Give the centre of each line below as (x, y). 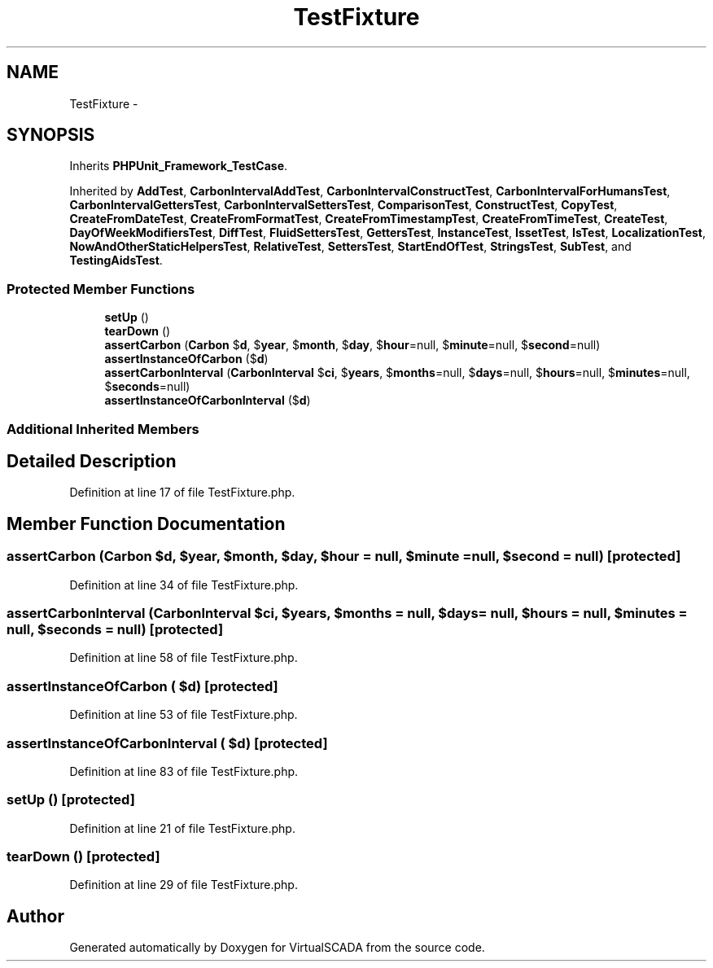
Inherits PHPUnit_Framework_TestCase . (179, 166)
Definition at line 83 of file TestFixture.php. (184, 771)
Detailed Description (92, 461)
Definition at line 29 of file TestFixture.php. (184, 885)
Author (35, 916)
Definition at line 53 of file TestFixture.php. (184, 715)
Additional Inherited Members (103, 429)
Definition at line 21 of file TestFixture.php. (182, 828)
